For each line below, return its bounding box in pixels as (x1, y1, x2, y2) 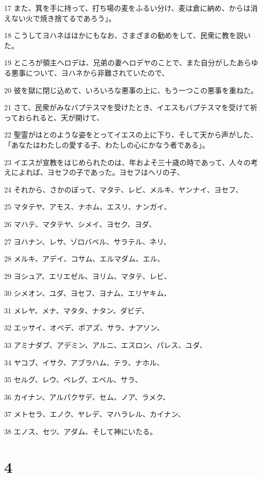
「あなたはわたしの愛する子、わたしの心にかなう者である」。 (4, 139, 209, 150)
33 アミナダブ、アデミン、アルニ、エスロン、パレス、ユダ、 (4, 340, 207, 350)
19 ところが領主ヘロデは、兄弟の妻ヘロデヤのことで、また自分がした (4, 57, 237, 68)
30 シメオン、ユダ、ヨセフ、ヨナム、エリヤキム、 (4, 288, 171, 298)
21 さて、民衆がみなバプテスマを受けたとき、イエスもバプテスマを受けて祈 (4, 102, 257, 113)
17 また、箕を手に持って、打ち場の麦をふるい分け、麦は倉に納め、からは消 (4, 3, 258, 13)
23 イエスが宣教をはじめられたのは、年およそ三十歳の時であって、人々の (4, 156, 251, 167)
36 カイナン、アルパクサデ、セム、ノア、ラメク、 (4, 391, 170, 402)
